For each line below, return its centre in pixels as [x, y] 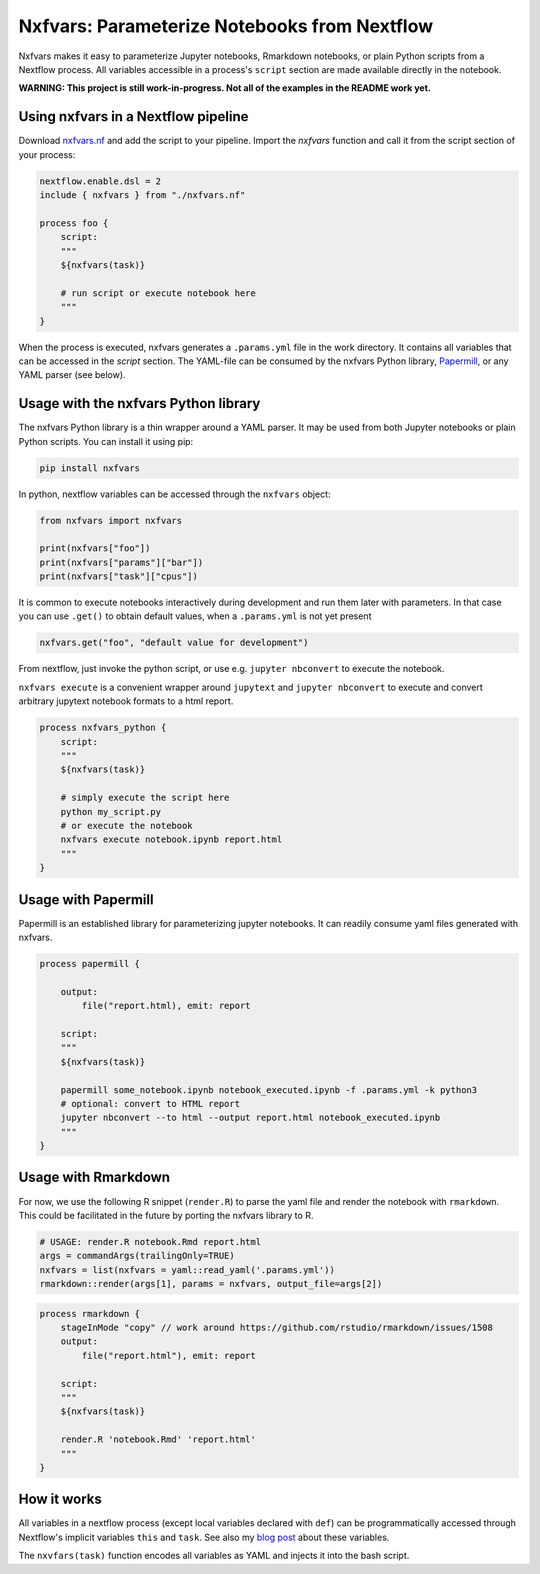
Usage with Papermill [86, 899]
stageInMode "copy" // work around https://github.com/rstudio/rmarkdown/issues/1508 [277, 1328]
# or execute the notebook [127, 825]
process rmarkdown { [89, 1313]
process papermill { [89, 963]
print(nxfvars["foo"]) [95, 548]
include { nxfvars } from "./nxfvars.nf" [142, 195]
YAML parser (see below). [72, 375]
